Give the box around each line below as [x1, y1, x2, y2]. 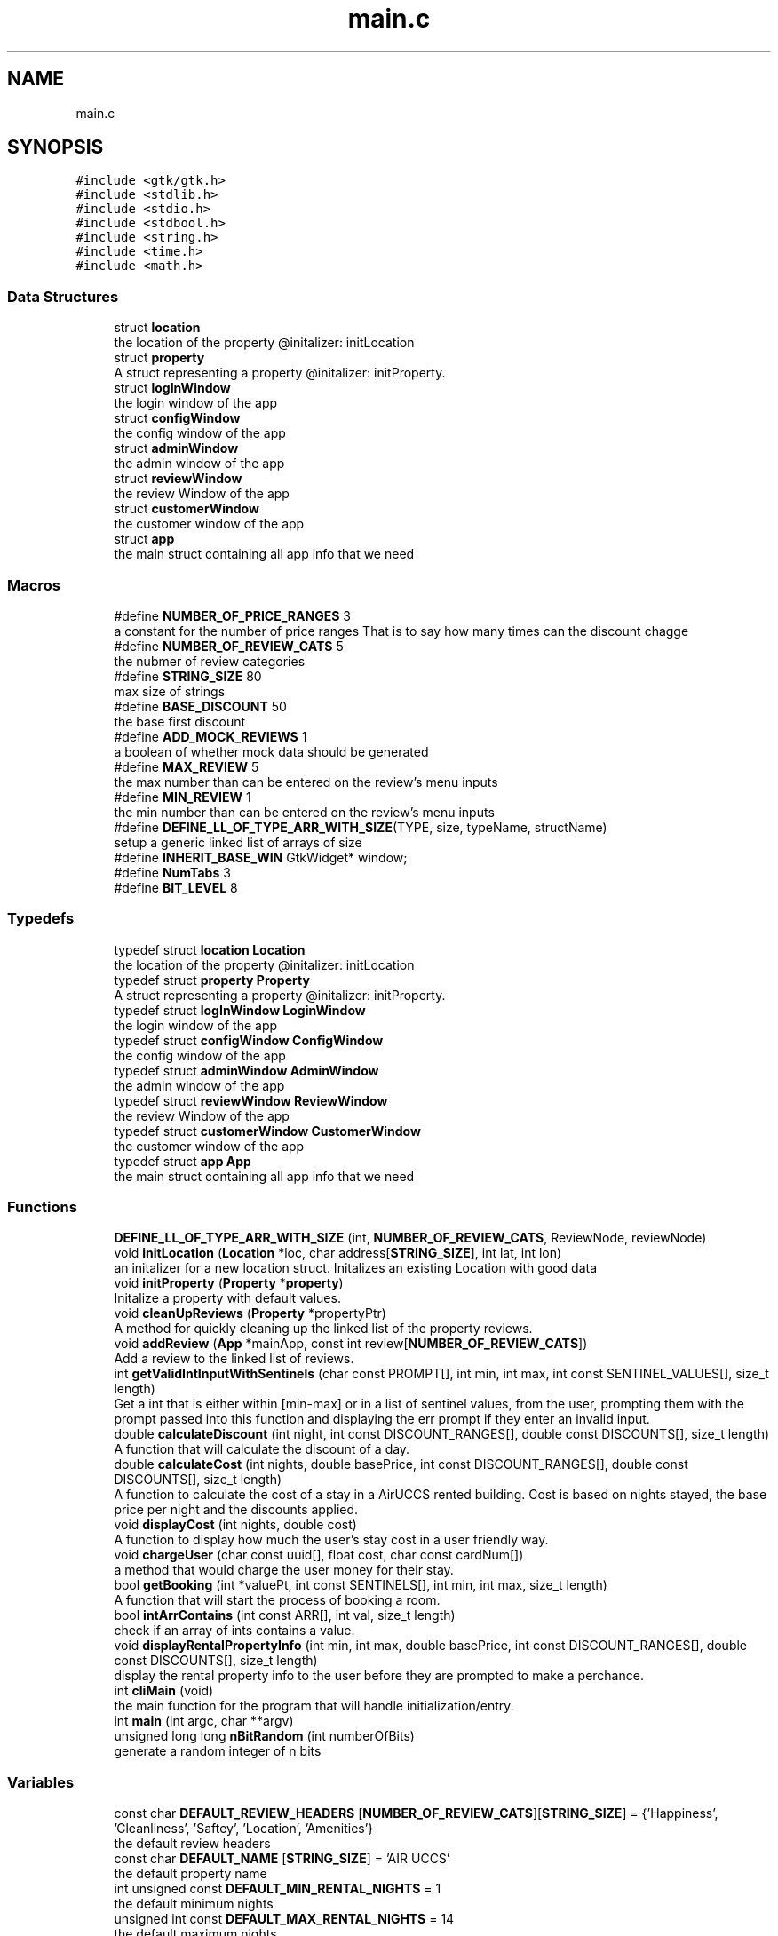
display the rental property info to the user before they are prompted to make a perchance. [114, 1668, 644, 1684]
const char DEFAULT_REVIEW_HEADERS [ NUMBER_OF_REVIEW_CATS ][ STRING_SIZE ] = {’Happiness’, [114, 1805, 718, 1821]
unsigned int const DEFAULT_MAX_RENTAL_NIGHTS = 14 [114, 1911, 455, 1927]
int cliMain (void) [114, 1683, 214, 1699]
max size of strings [114, 683, 226, 699]
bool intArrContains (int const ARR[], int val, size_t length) [114, 1607, 456, 1623]
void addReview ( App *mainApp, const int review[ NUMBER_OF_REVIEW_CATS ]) [114, 1336, 588, 1352]
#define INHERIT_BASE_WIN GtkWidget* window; [114, 849, 408, 865]
